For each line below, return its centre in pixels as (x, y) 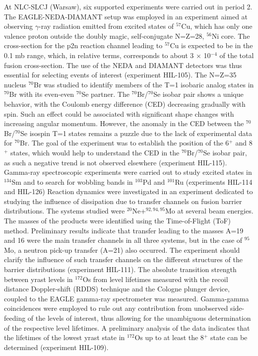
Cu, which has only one (217, 26)
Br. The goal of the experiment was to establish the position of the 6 (125, 143)
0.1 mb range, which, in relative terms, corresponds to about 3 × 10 (107, 55)
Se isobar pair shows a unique (198, 94)
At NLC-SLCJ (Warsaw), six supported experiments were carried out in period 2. (128, 6)
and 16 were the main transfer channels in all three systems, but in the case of (123, 240)
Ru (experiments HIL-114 (214, 181)
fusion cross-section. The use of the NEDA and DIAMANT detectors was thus (123, 65)
